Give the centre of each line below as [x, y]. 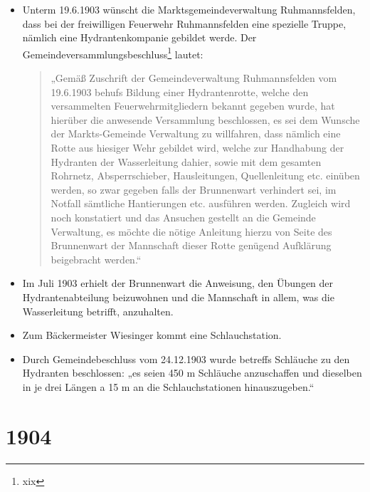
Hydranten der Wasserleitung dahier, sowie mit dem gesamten [186, 161]
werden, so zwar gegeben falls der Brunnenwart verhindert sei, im [194, 189]
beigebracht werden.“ [96, 259]
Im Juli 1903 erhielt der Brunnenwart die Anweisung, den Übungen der [178, 283]
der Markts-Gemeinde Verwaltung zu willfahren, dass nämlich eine [196, 134]
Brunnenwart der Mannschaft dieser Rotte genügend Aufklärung [191, 245]
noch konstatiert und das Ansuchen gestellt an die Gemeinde [183, 217]
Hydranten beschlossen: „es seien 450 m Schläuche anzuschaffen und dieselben [192, 373]
